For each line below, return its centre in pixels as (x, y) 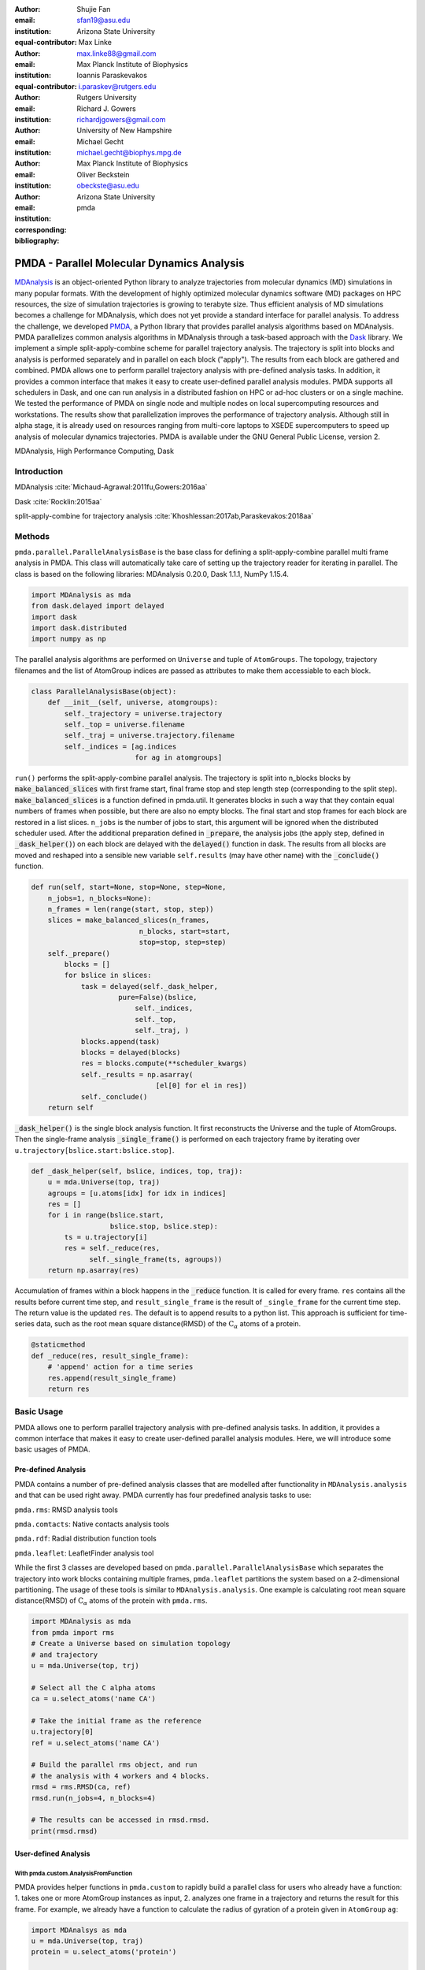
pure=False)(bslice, (158, 998)
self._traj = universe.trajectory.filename (150, 736)
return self (71, 1108)
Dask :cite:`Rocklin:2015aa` (58, 501)
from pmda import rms (73, 1632)
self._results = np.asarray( (137, 1074)
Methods (32, 536)
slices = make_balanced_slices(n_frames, (129, 920)
